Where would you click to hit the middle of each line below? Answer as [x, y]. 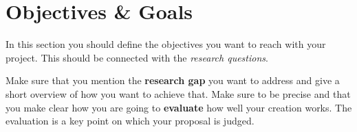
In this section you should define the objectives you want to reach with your [166, 44]
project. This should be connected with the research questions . [137, 57]
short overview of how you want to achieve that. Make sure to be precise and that [178, 93]
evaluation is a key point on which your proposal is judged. [130, 121]
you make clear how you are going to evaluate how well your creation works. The [179, 107]
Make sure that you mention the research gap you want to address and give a [173, 80]
